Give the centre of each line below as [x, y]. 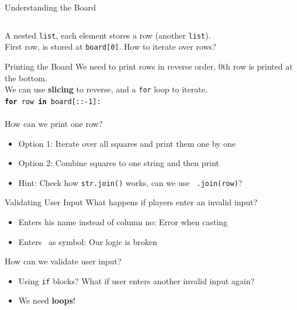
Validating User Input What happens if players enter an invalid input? [131, 202]
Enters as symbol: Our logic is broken [88, 241]
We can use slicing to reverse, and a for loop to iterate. [106, 89]
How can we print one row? [54, 123]
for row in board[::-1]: [53, 101]
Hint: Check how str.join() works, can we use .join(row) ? [130, 182]
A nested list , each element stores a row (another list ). [108, 35]
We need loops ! [47, 300]
